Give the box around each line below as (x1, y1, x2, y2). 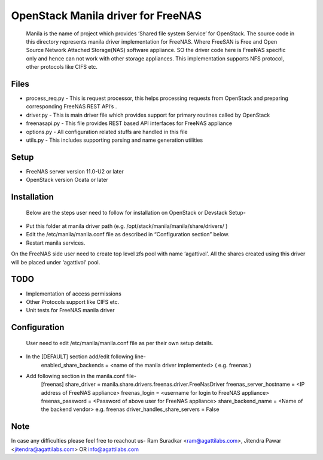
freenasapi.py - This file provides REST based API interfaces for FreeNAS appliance (26, 120, 233, 127)
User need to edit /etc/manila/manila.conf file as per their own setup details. (26, 339, 214, 346)
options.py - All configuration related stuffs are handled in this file (26, 128, 188, 135)
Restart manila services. (26, 239, 86, 246)
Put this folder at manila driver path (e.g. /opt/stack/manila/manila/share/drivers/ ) (26, 223, 228, 230)
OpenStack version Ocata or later (26, 176, 109, 184)
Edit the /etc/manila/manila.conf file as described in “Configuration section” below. (26, 231, 230, 238)
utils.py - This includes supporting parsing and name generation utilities (26, 136, 203, 144)
